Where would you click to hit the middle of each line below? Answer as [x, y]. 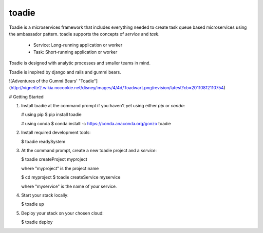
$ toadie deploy [37, 222]
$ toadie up [33, 204]
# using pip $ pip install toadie [51, 115]
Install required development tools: [56, 133]
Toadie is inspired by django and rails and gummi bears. [65, 72]
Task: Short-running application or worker [75, 52]
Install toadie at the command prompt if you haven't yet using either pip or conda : [103, 106]
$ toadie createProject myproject [54, 159]
